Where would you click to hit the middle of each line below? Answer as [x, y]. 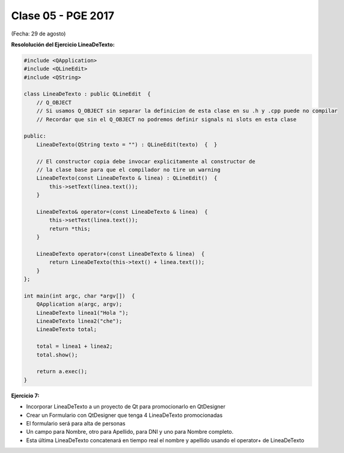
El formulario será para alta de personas [76, 423]
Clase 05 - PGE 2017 [63, 16]
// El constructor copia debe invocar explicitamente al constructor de [146, 161]
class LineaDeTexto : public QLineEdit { [87, 94]
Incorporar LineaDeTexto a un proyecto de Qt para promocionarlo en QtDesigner [126, 407]
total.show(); [57, 355]
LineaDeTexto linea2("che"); [79, 321]
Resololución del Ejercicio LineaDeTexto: [63, 44]
